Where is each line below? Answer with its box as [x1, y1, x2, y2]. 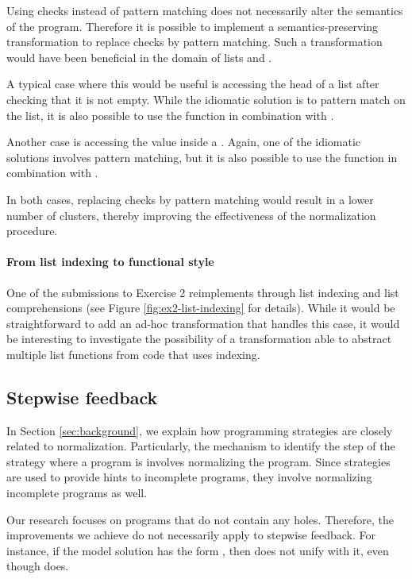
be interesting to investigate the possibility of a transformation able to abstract [6, 330, 392, 347]
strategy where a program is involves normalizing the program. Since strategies [6, 453, 391, 469]
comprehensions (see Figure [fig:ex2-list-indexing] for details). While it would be [6, 299, 395, 316]
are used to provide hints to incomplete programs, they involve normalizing [6, 469, 372, 485]
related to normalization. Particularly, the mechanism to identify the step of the [6, 438, 395, 454]
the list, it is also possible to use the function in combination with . [6, 106, 334, 123]
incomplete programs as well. [6, 484, 148, 501]
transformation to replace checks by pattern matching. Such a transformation [6, 33, 383, 50]
